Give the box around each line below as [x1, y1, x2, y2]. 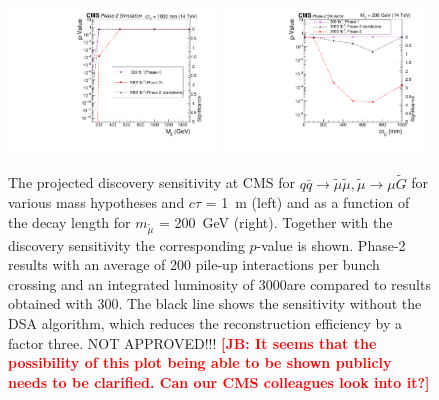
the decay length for [8, 211, 131, 232]
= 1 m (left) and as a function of [205, 192, 410, 213]
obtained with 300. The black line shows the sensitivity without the [8, 293, 422, 314]
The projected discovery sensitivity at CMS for [8, 172, 295, 193]
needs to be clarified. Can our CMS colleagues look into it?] [8, 371, 430, 392]
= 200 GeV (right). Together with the [158, 211, 393, 232]
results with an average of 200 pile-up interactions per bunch [8, 254, 380, 275]
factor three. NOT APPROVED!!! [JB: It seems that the [8, 332, 377, 353]
